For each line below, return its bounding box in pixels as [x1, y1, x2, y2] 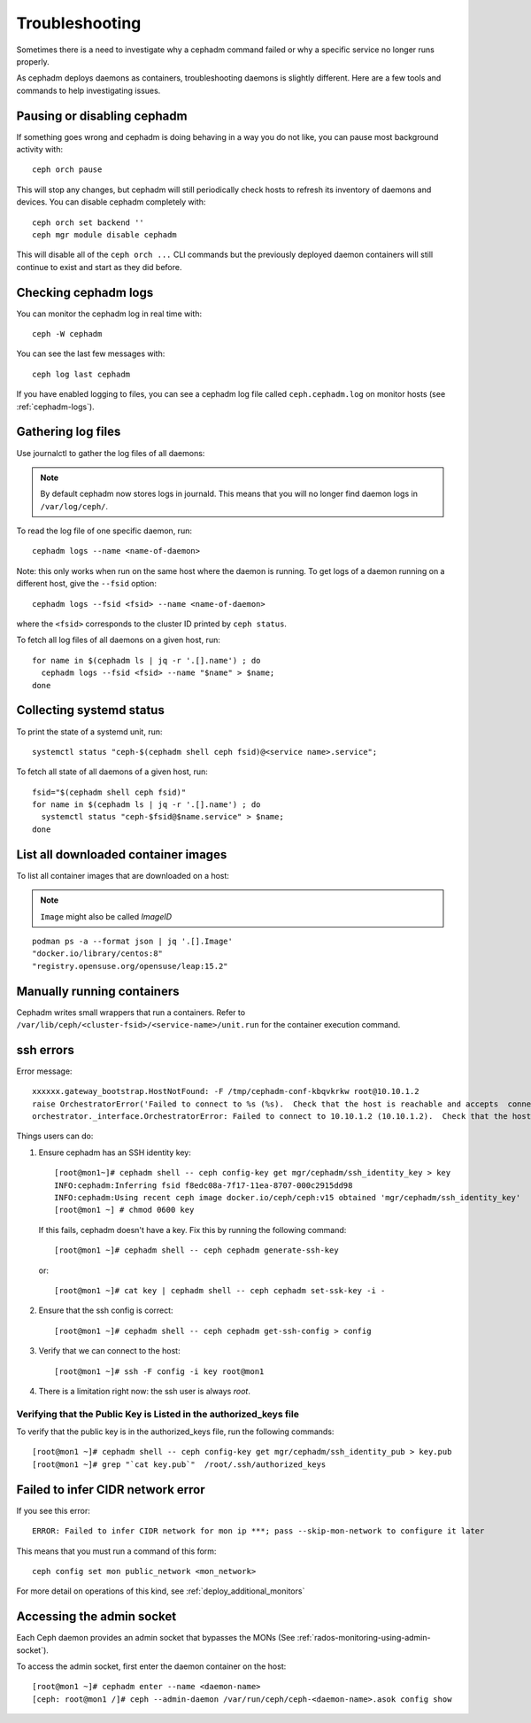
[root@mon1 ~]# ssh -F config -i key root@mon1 [54, 1366, 265, 1377]
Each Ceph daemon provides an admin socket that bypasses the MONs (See [16, 1633, 296, 1643]
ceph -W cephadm [32, 329, 103, 339]
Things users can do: [16, 1130, 94, 1142]
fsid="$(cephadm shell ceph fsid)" [32, 787, 187, 797]
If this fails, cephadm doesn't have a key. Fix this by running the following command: [38, 1224, 347, 1235]
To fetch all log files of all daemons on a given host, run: [16, 634, 220, 646]
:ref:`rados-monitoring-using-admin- [296, 1633, 431, 1643]
